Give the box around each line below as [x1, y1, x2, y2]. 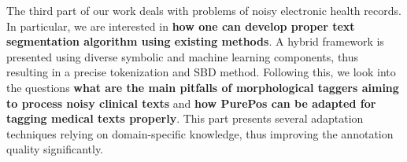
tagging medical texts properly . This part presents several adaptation [6, 110, 364, 127]
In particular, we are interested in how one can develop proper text [6, 17, 355, 34]
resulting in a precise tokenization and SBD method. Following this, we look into [6, 64, 396, 80]
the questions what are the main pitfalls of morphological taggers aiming [6, 79, 399, 95]
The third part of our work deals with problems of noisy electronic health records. [6, 2, 401, 18]
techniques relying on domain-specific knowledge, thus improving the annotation [6, 125, 394, 142]
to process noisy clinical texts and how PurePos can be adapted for [6, 94, 376, 111]
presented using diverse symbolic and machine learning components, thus [6, 48, 359, 64]
